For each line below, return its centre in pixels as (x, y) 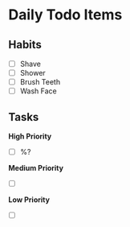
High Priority (30, 136)
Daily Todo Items (65, 15)
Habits (25, 45)
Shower (32, 73)
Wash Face (39, 91)
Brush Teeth (40, 82)
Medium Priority (36, 168)
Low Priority (29, 200)
